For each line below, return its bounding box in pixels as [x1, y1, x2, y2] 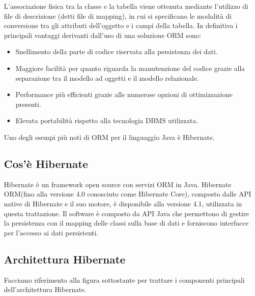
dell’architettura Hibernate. [4, 284, 86, 295]
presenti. [15, 99, 41, 109]
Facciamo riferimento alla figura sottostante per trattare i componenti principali [4, 274, 245, 285]
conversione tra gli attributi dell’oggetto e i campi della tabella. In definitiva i [4, 20, 238, 31]
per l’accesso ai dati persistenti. [4, 227, 99, 237]
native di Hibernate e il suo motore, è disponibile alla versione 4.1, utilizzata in [4, 198, 242, 208]
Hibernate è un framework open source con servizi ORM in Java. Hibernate [4, 179, 231, 189]
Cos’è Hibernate [4, 156, 88, 171]
